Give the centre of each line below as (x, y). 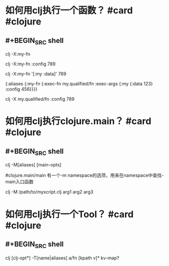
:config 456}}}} (21, 89)
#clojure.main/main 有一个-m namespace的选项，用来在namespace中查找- (84, 175)
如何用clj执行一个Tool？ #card (70, 214)
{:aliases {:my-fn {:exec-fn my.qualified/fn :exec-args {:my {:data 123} (79, 84)
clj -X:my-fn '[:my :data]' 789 (36, 74)
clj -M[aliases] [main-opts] (33, 165)
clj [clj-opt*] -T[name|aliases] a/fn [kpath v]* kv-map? (62, 258)
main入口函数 (19, 182)
